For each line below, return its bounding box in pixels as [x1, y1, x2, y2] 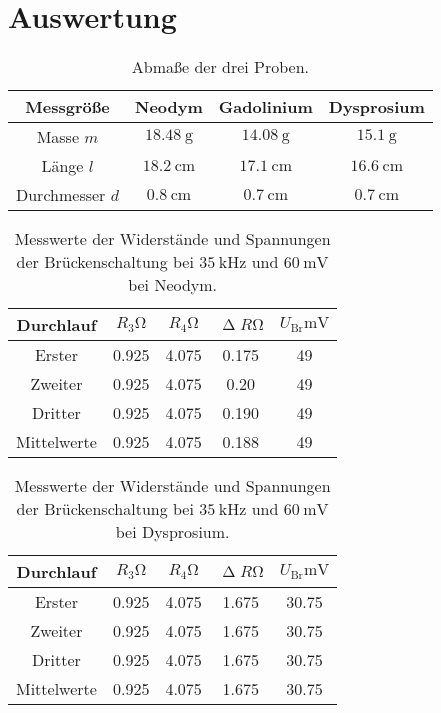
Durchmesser [16, 183, 106, 207]
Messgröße [25, 95, 110, 119]
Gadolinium [218, 95, 313, 119]
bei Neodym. [128, 273, 218, 297]
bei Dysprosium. [115, 520, 230, 544]
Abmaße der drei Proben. [131, 55, 310, 79]
